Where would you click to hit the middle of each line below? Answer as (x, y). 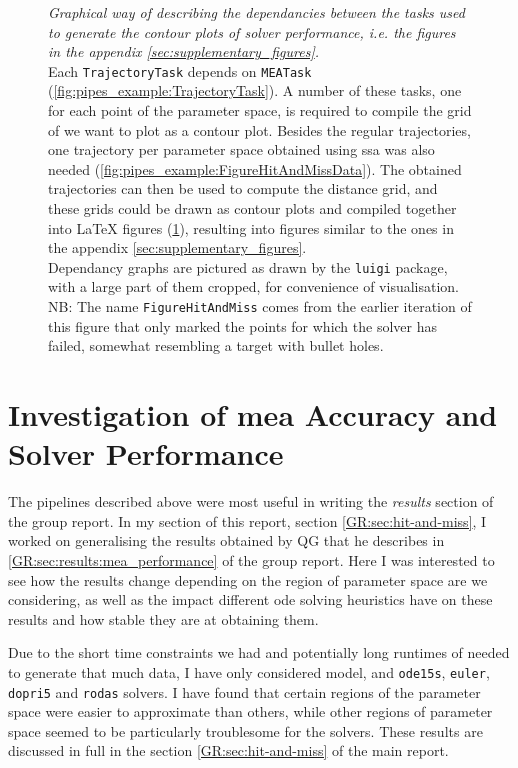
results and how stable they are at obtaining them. (163, 618)
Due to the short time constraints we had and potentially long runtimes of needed (259, 652)
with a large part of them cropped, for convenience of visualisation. (253, 286)
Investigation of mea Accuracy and (253, 414)
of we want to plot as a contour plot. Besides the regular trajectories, (259, 129)
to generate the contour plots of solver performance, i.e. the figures (252, 31)
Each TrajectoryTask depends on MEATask (180, 70)
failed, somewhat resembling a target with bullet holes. (216, 345)
